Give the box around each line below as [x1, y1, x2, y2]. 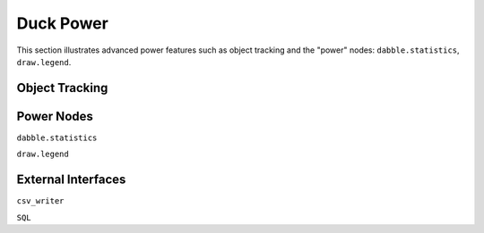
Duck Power [16, 13, 109, 33]
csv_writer [16, 196, 65, 206]
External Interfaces [16, 172, 126, 187]
